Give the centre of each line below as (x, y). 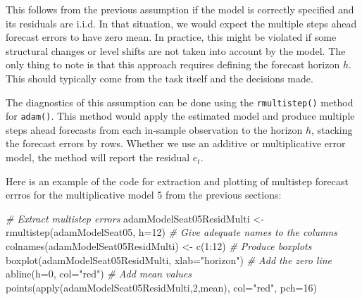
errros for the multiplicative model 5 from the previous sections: (144, 195)
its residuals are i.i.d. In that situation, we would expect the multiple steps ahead (181, 23)
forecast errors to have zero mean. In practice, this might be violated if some (171, 37)
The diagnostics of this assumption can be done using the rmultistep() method (180, 102)
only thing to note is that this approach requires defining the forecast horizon (173, 64)
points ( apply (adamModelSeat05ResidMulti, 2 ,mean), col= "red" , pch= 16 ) (161, 287)
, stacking (332, 129)
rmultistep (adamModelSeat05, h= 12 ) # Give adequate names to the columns (172, 232)
